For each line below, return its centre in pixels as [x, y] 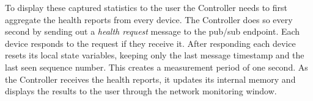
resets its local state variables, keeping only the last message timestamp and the [155, 55]
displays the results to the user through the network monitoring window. [141, 91]
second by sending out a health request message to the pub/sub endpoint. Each [153, 31]
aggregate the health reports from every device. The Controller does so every [149, 19]
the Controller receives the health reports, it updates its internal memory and [150, 79]
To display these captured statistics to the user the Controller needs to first [146, 7]
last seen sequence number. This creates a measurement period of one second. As [156, 67]
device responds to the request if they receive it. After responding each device [150, 43]
